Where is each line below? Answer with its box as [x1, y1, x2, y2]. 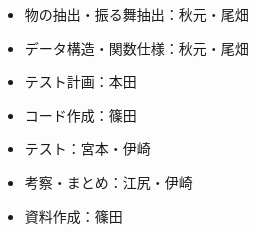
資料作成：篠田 [24, 205, 123, 226]
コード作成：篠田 [24, 104, 137, 125]
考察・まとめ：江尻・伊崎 [24, 171, 193, 192]
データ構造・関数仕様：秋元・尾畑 [24, 37, 249, 58]
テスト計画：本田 [24, 71, 137, 92]
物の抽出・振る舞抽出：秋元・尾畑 [24, 4, 249, 24]
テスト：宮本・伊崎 [24, 138, 151, 159]
